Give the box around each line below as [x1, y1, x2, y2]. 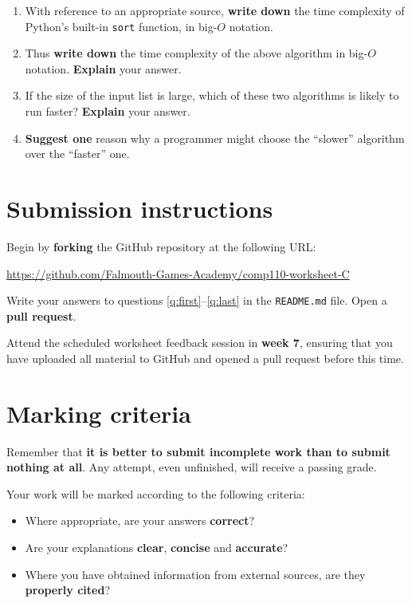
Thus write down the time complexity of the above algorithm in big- [25, 45, 368, 61]
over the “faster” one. [25, 145, 130, 162]
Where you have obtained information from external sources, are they [25, 566, 366, 582]
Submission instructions [6, 192, 273, 224]
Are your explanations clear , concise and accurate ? [25, 539, 288, 556]
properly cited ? [25, 581, 110, 598]
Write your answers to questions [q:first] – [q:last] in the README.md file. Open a [6, 292, 387, 309]
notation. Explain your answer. [25, 60, 182, 77]
